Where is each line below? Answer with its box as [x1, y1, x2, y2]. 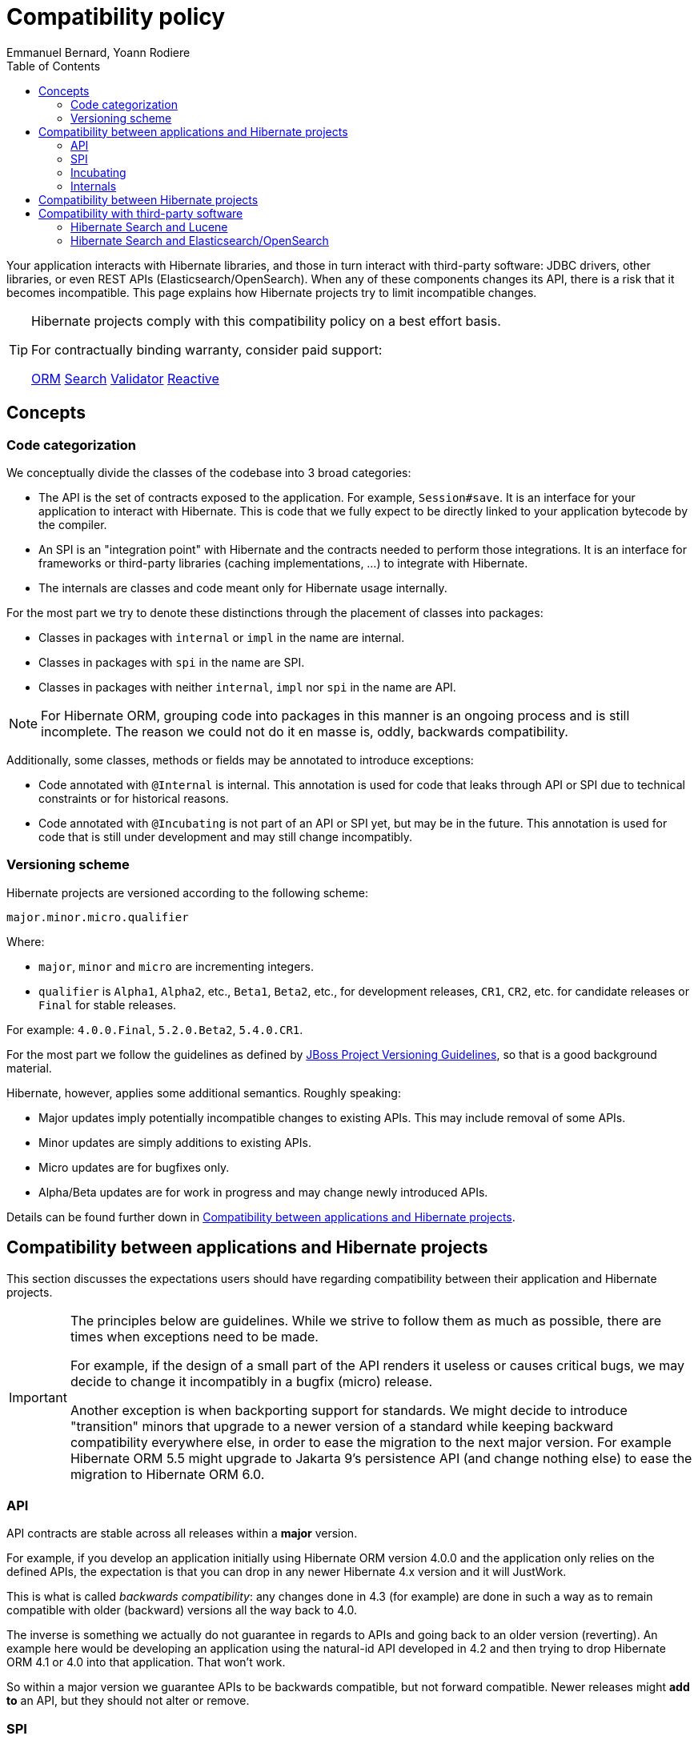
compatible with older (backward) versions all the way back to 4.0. [6, 1603, 357, 1618]
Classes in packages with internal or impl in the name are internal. [38, 630, 405, 644]
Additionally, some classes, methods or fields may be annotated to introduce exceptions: [6, 752, 474, 767]
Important [9, 1389, 67, 1405]
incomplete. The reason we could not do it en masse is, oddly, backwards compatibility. [41, 723, 568, 740]
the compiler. [38, 517, 107, 531]
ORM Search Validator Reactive [31, 370, 219, 387]
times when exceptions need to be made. [70, 1328, 319, 1345]
